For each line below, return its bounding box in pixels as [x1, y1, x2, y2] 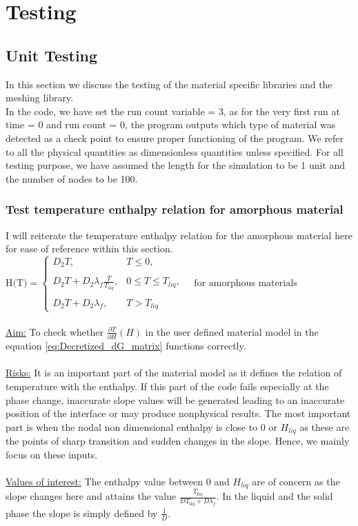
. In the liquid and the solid [216, 489, 333, 503]
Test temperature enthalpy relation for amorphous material [6, 201, 344, 218]
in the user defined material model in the [145, 324, 319, 338]
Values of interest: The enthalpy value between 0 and [6, 474, 230, 488]
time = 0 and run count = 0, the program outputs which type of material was [6, 117, 336, 132]
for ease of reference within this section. [6, 241, 173, 256]
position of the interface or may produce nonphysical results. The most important [6, 406, 351, 421]
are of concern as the [252, 474, 340, 488]
